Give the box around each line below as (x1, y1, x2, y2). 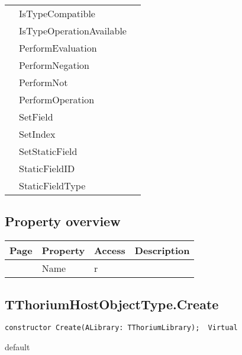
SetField (19, 110, 53, 123)
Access (94, 243, 125, 258)
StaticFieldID (19, 161, 75, 175)
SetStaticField (19, 144, 78, 158)
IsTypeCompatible (19, 7, 95, 20)
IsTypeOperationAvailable (19, 24, 127, 37)
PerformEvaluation (19, 41, 97, 55)
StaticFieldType (19, 179, 86, 192)
